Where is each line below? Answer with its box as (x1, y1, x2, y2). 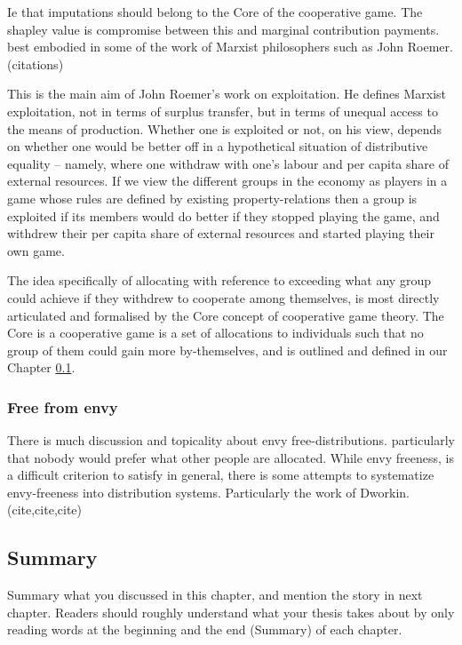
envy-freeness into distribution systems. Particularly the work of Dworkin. (7, 482, 410, 501)
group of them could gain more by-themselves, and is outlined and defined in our (7, 340, 448, 359)
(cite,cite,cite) (7, 500, 82, 519)
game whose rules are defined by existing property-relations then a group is (7, 188, 418, 207)
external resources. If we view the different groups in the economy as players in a (7, 171, 448, 190)
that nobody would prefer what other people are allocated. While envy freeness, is (7, 448, 454, 466)
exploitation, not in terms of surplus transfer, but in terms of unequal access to (7, 101, 438, 120)
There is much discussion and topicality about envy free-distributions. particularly (7, 431, 455, 450)
